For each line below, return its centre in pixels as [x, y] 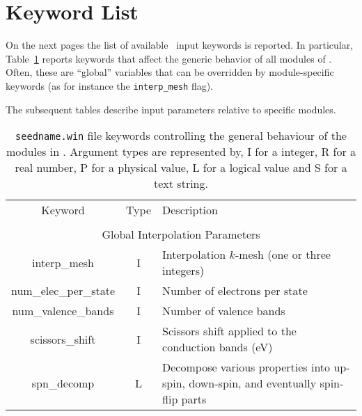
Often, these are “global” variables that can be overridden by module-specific [170, 72]
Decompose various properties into [246, 367]
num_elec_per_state [63, 291]
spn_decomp [63, 383]
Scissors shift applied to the [229, 331]
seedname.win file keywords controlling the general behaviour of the [181, 136]
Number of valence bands [224, 311]
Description [190, 210]
